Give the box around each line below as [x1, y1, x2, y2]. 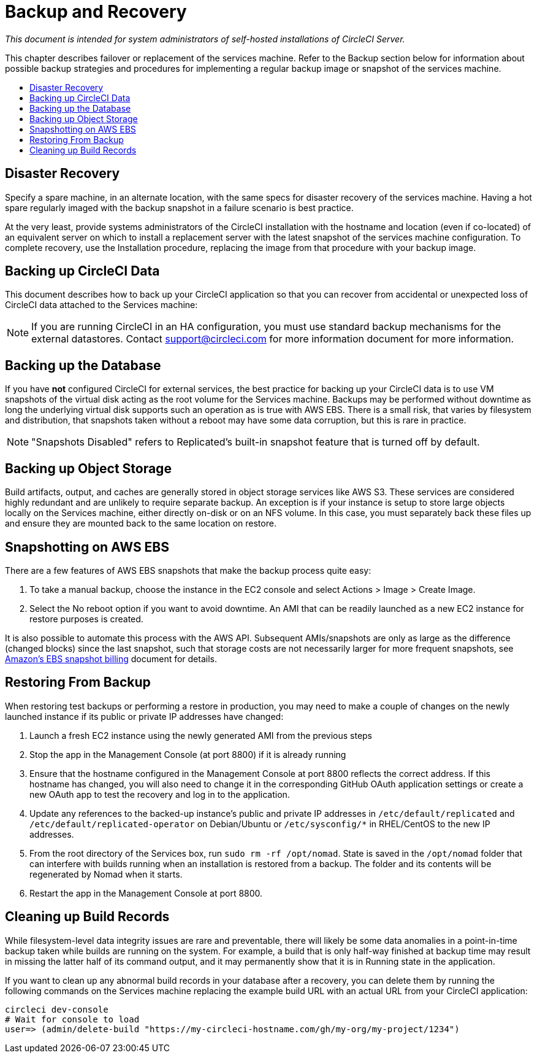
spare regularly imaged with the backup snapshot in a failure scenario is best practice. [5, 202, 354, 213]
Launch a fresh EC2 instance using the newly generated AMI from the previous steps [29, 730, 373, 741]
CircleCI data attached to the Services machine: [5, 299, 198, 311]
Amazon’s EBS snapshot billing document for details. [5, 653, 217, 664]
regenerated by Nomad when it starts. [29, 868, 183, 879]
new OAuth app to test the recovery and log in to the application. [29, 789, 290, 800]
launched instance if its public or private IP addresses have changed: [5, 711, 284, 722]
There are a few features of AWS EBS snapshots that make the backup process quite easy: [5, 565, 371, 576]
